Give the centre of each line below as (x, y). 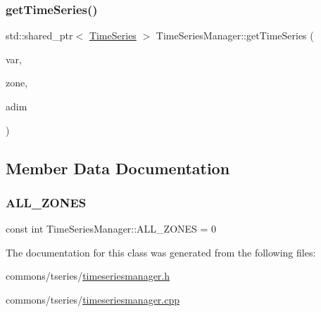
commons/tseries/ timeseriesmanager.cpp (93, 299)
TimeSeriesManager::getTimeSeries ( (235, 35)
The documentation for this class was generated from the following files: (161, 252)
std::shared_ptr (39, 35)
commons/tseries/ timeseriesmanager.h (88, 276)
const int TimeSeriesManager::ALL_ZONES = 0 (111, 229)
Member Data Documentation (118, 168)
